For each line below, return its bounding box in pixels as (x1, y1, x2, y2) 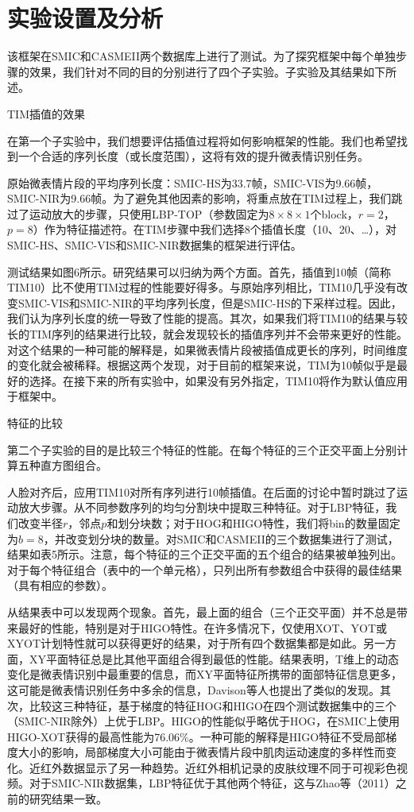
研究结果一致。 (29, 791, 107, 807)
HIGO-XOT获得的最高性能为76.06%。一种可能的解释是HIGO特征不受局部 (7, 728, 386, 744)
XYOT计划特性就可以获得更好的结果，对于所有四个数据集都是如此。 (7, 635, 363, 652)
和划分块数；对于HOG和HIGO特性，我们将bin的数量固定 (106, 514, 400, 531)
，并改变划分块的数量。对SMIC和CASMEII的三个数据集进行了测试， (43, 530, 399, 547)
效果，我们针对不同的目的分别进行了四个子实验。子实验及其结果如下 (29, 63, 385, 79)
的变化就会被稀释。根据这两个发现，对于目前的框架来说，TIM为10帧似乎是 (7, 357, 397, 373)
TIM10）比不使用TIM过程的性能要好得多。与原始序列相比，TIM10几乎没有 (7, 279, 397, 296)
